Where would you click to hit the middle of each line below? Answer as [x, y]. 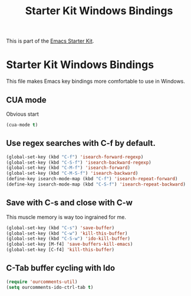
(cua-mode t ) [22, 125]
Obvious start [23, 114]
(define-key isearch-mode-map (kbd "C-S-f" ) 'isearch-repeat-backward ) [96, 184]
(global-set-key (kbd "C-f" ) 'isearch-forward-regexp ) [75, 157]
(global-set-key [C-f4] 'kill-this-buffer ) [60, 250]
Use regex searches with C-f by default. [81, 143]
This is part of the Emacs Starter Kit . [50, 41]
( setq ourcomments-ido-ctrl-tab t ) [50, 287]
